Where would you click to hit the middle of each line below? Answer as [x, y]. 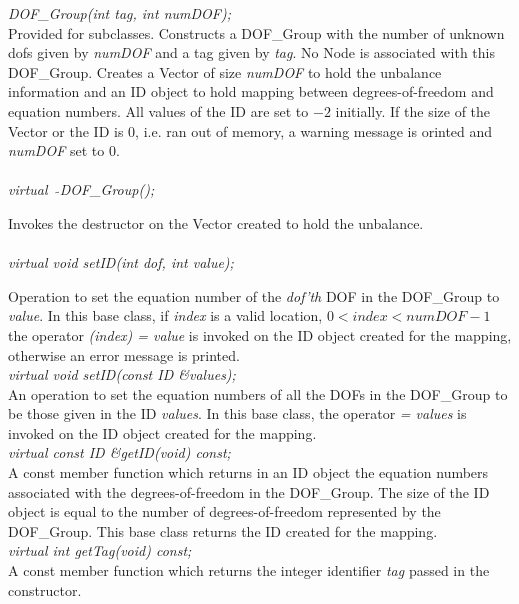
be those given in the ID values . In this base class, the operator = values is [237, 413]
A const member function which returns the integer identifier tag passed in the [249, 570]
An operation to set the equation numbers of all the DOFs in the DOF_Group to [258, 393]
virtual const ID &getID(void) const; [119, 452]
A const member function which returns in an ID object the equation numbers [248, 472]
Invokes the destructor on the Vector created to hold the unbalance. [216, 222]
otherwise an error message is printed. [124, 354]
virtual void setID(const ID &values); [122, 374]
